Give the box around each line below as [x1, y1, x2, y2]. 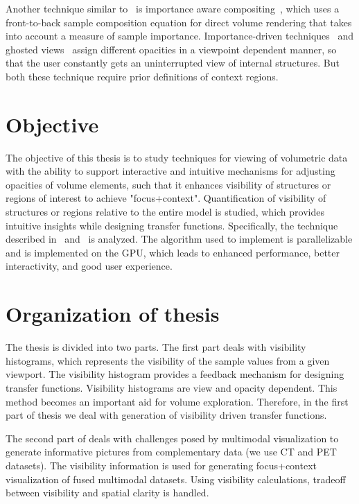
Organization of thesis [6, 299, 220, 328]
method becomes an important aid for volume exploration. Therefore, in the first [6, 394, 349, 408]
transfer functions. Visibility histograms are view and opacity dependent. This [6, 380, 338, 394]
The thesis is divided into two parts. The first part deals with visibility [6, 340, 306, 354]
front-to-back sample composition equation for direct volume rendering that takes [6, 15, 352, 29]
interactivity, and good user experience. [6, 259, 173, 273]
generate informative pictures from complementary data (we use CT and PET [6, 444, 337, 459]
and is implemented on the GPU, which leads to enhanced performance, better [6, 245, 340, 259]
